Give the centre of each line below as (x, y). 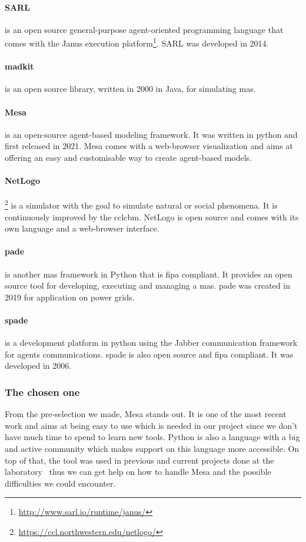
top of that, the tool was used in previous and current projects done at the (139, 460)
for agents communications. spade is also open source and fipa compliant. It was (149, 354)
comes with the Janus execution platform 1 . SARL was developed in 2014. (137, 42)
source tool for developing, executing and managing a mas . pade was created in (147, 285)
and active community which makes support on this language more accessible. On (152, 448)
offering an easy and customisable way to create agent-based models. (129, 158)
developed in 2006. (38, 366)
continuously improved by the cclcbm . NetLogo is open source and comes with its (152, 217)
